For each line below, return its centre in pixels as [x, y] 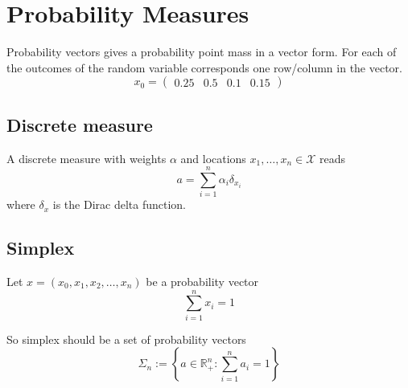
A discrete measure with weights [87, 158]
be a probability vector [202, 282]
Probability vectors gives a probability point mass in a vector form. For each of [202, 52]
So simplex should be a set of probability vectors [126, 339]
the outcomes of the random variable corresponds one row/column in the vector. [204, 67]
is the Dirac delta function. [119, 204]
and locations [213, 158]
